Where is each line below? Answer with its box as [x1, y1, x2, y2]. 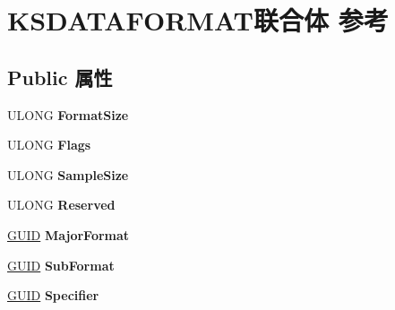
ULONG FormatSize [7, 105, 129, 124]
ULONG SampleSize [7, 165, 129, 184]
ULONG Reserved [7, 195, 116, 214]
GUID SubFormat [7, 255, 115, 274]
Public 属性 [7, 63, 113, 90]
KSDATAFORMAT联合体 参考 [7, 2, 389, 39]
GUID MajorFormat [7, 225, 130, 244]
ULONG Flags [7, 135, 91, 154]
